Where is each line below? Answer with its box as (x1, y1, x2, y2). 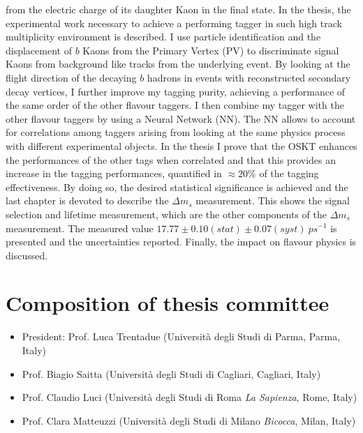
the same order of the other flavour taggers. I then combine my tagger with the (6, 98, 344, 112)
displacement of (6, 43, 72, 57)
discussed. (6, 248, 48, 262)
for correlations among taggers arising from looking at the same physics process (6, 125, 346, 139)
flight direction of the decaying (6, 70, 137, 84)
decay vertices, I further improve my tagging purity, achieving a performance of (6, 84, 346, 98)
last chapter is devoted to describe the (6, 193, 169, 208)
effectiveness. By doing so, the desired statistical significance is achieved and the (6, 179, 348, 194)
